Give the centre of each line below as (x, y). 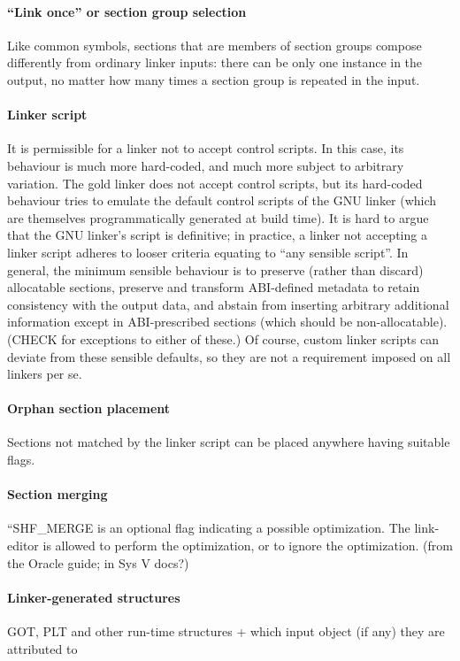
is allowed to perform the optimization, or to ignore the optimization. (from (248, 546)
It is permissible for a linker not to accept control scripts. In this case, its (206, 148)
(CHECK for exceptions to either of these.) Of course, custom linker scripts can (223, 338)
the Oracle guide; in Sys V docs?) (98, 562)
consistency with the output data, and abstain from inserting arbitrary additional (228, 304)
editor (23, 546)
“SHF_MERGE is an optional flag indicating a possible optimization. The (209, 528)
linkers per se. (45, 374)
